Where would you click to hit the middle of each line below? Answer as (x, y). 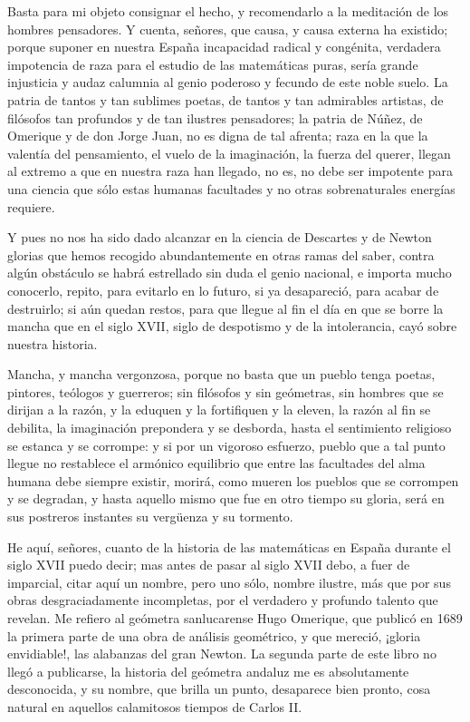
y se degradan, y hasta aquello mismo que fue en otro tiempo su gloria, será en (226, 498)
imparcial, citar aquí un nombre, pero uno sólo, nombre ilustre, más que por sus (229, 582)
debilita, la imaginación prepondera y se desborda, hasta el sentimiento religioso (230, 428)
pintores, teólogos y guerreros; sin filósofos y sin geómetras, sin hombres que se (225, 391)
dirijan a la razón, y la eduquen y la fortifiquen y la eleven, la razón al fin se (219, 410)
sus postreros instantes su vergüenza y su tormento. (150, 517)
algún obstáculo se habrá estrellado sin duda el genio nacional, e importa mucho (230, 273)
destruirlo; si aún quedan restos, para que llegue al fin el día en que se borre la (225, 308)
